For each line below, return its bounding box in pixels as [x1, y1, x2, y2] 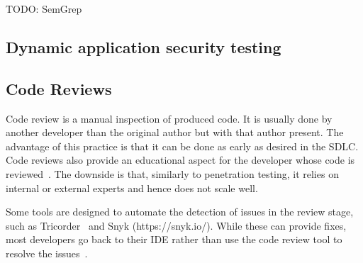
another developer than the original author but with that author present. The [6, 125, 344, 140]
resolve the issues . [6, 245, 88, 260]
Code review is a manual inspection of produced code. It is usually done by [6, 111, 333, 125]
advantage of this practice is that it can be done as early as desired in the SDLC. [6, 138, 359, 153]
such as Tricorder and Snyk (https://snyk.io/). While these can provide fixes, [6, 218, 347, 233]
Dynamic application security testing [6, 35, 281, 57]
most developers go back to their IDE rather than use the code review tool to [6, 232, 342, 247]
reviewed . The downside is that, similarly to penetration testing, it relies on [6, 166, 339, 181]
